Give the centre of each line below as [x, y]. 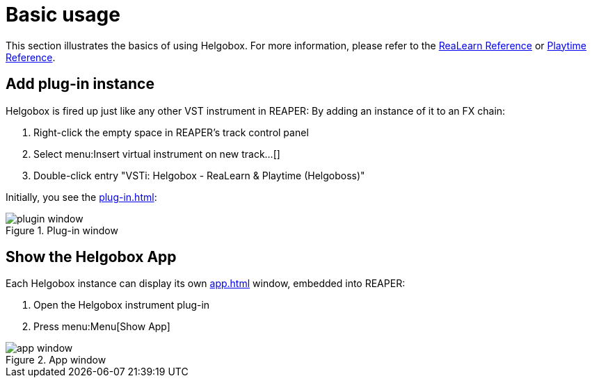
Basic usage [63, 15]
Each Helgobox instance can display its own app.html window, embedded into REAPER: [206, 284]
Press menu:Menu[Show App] [102, 327]
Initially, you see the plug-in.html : [81, 197]
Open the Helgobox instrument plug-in [122, 305]
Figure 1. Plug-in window [62, 230]
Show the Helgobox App [91, 257]
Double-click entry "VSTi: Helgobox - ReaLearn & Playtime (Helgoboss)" [199, 175]
